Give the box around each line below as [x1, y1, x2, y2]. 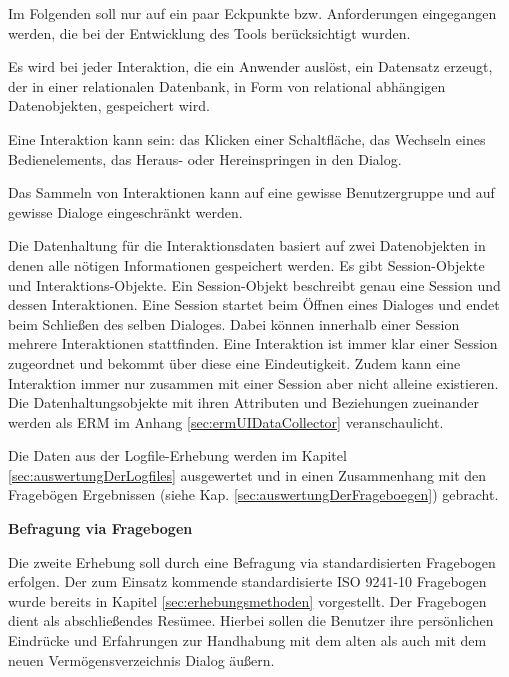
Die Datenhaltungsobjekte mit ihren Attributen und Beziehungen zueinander [8, 392, 480, 413]
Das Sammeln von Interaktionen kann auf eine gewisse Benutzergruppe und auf [8, 182, 495, 203]
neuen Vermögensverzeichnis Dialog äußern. [8, 649, 275, 670]
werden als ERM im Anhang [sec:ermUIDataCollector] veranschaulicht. [8, 411, 444, 432]
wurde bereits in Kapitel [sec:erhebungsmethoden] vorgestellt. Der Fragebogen [8, 590, 487, 611]
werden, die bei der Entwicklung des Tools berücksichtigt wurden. [8, 22, 411, 43]
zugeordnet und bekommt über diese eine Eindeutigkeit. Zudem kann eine [8, 352, 461, 373]
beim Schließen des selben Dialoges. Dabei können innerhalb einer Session [8, 313, 460, 334]
